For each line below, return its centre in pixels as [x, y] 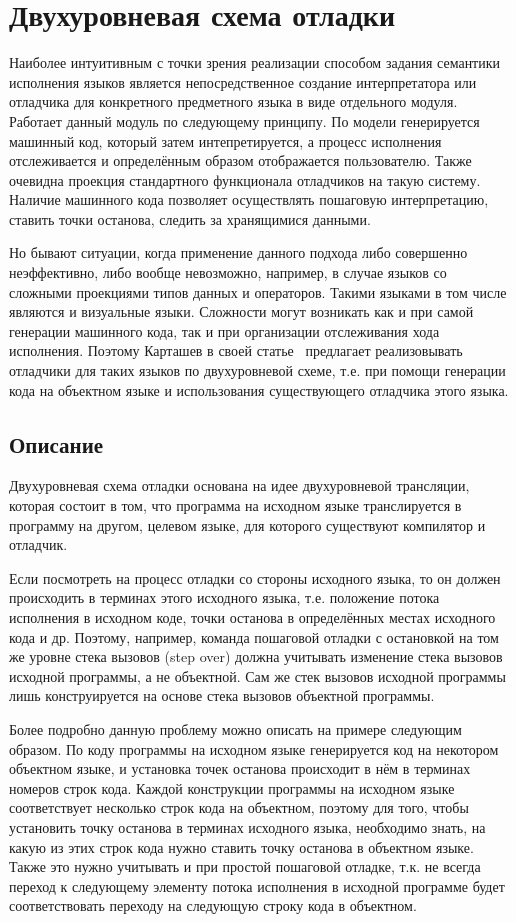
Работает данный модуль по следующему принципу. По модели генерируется [244, 120]
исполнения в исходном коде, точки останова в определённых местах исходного [252, 616]
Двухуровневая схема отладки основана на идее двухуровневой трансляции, [239, 485]
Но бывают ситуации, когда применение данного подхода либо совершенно [238, 252]
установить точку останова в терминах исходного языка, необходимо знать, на [247, 826]
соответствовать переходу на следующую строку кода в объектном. [213, 905]
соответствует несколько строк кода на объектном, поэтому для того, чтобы [239, 807]
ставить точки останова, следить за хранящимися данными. [190, 218]
